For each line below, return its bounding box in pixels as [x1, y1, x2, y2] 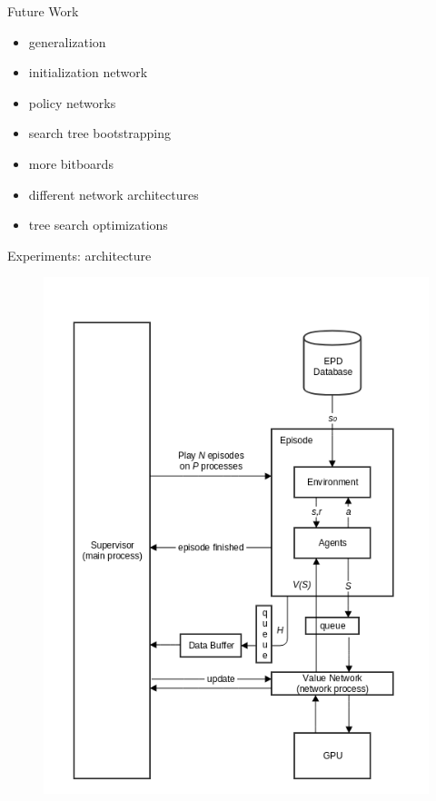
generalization [28, 32, 106, 51]
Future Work [7, 2, 79, 20]
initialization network [28, 63, 148, 82]
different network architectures [28, 184, 199, 203]
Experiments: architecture [7, 245, 152, 264]
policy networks [28, 93, 116, 112]
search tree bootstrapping [28, 124, 172, 143]
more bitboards [28, 153, 114, 173]
